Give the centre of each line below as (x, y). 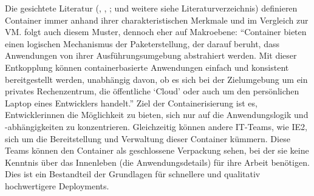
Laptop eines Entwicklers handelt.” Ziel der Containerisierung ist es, (131, 103)
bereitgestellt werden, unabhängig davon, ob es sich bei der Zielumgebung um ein (156, 79)
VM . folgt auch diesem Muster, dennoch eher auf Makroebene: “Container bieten (156, 32)
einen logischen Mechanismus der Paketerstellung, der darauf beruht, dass (142, 43)
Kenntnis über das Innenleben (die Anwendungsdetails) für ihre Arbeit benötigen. (157, 162)
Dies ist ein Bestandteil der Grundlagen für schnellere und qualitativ (133, 174)
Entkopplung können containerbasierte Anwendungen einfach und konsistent (147, 67)
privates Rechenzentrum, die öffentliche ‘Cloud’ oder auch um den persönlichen (152, 91)
